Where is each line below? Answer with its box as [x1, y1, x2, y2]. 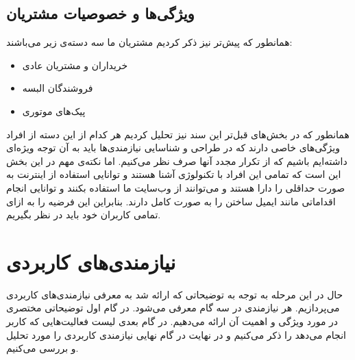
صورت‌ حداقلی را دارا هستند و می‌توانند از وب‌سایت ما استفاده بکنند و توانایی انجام [6, 180, 345, 194]
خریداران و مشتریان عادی [22, 57, 128, 72]
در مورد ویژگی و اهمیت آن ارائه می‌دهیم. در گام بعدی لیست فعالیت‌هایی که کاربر [6, 314, 339, 329]
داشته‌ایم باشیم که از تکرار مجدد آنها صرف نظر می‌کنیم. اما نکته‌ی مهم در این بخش [6, 153, 347, 168]
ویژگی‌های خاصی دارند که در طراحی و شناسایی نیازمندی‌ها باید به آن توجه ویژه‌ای [6, 140, 340, 155]
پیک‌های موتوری [22, 103, 86, 118]
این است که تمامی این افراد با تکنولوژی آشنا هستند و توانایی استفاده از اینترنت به [6, 167, 341, 181]
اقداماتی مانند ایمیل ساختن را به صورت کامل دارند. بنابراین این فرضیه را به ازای [6, 194, 336, 208]
